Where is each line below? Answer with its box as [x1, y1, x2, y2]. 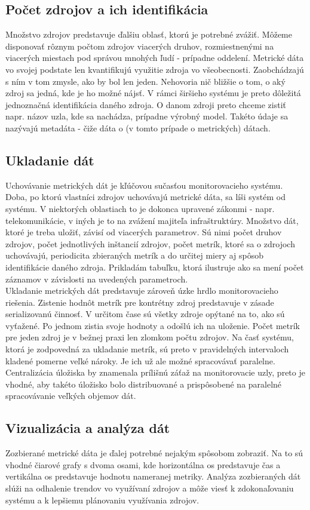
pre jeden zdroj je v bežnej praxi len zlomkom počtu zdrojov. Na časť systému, [5, 331, 294, 343]
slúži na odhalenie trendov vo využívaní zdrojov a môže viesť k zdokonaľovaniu [5, 482, 294, 494]
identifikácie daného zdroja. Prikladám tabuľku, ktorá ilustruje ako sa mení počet [5, 260, 304, 273]
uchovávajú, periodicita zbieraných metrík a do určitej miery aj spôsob [5, 249, 264, 262]
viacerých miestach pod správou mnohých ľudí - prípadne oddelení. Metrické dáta [5, 51, 304, 64]
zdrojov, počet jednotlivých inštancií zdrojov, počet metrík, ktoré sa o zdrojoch [5, 237, 295, 250]
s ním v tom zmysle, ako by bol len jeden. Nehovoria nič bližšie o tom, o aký [5, 75, 286, 87]
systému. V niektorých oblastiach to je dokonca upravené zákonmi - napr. [5, 202, 275, 214]
